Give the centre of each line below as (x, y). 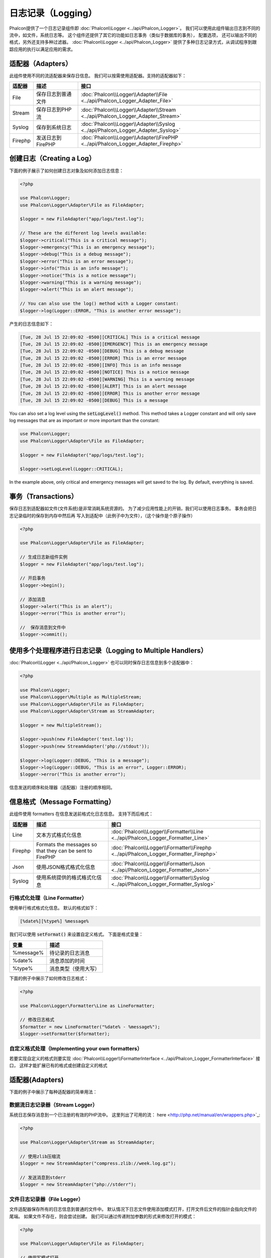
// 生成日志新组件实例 (44, 557)
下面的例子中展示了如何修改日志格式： (49, 978)
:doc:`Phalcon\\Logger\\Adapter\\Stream (128, 110)
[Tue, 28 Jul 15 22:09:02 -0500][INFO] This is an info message (101, 365)
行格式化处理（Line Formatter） (48, 898)
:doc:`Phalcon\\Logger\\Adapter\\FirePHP (129, 137)
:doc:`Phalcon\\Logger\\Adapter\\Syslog (128, 124)
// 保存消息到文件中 (43, 627)
